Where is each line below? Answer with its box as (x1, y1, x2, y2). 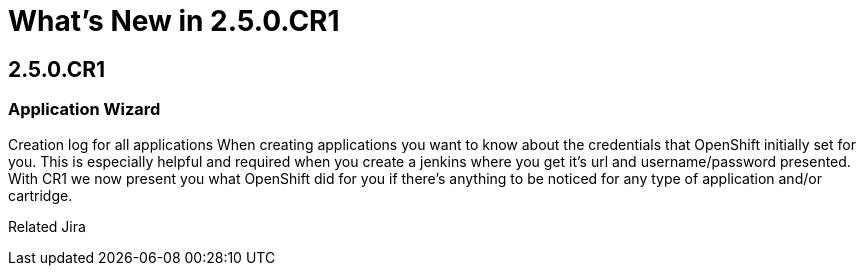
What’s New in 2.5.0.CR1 (8, 4, 340, 38)
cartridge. (8, 186, 73, 204)
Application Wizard (8, 99, 161, 120)
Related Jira (8, 217, 86, 235)
